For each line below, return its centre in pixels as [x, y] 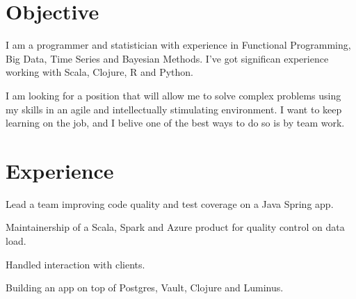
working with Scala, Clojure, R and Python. [100, 72]
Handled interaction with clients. [75, 264]
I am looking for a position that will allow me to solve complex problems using [173, 95]
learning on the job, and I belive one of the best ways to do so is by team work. [175, 123]
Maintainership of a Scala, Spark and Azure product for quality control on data [175, 227]
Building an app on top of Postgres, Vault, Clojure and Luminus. [145, 288]
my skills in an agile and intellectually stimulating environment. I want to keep [174, 109]
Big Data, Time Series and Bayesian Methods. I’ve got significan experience [167, 58]
